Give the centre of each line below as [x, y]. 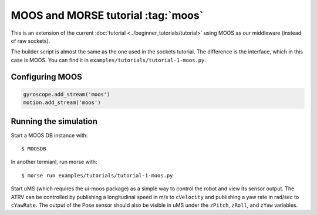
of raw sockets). [31, 41]
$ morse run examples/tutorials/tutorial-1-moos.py [97, 175]
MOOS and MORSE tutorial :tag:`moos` [107, 15]
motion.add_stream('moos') [62, 103]
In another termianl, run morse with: [54, 162]
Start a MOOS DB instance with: [49, 135]
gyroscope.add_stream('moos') [67, 94]
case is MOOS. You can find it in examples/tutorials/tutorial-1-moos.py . [109, 60]
